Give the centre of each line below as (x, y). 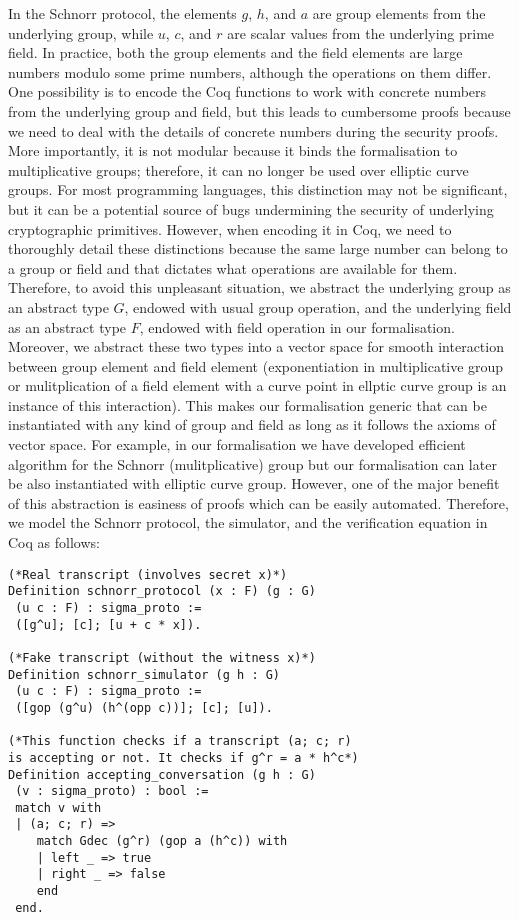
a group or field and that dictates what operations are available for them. (233, 267)
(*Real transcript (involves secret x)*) (148, 574)
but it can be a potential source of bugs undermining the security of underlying (251, 208)
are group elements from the (399, 13)
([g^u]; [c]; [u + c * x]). (108, 624)
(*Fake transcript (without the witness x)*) (162, 657)
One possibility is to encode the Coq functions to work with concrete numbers (247, 91)
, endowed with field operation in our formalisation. (297, 326)
